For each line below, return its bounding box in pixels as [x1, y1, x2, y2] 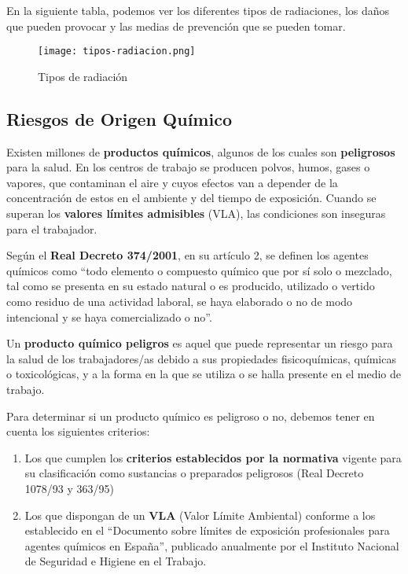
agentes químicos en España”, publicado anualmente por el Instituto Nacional [24, 537, 399, 554]
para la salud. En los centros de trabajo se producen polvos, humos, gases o [6, 159, 370, 175]
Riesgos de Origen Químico [6, 106, 232, 131]
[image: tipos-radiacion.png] [38, 46, 196, 57]
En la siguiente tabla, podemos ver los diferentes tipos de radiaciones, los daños [6, 2, 390, 18]
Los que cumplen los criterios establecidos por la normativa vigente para [24, 449, 402, 465]
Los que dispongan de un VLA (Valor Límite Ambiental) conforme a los [24, 506, 376, 523]
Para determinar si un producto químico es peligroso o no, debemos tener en [6, 407, 375, 424]
